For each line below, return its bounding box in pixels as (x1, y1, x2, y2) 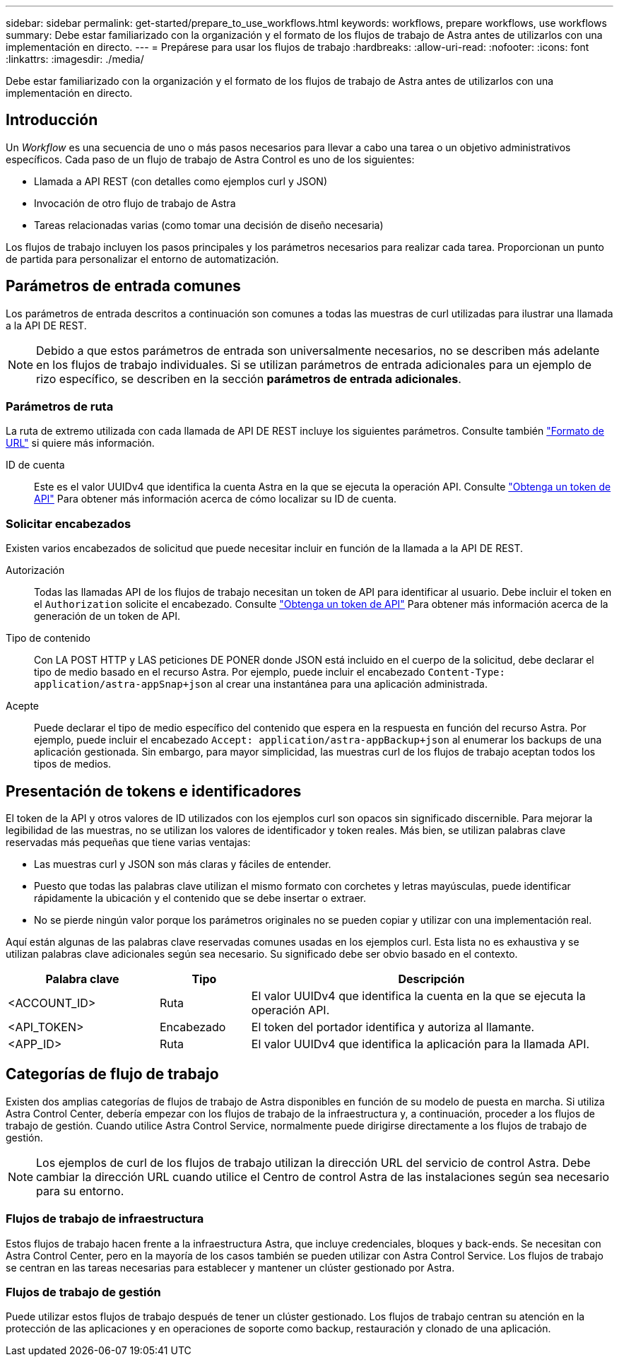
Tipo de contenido (6, 632, 90, 645)
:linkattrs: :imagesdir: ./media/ (6, 53, 144, 65)
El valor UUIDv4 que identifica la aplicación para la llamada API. (251, 1037, 590, 1052)
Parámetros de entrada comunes (6, 277, 241, 295)
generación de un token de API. (34, 610, 181, 623)
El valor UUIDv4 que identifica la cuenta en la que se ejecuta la (251, 989, 586, 1004)
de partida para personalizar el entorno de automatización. (6, 252, 279, 265)
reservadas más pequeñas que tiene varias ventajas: (6, 836, 251, 849)
